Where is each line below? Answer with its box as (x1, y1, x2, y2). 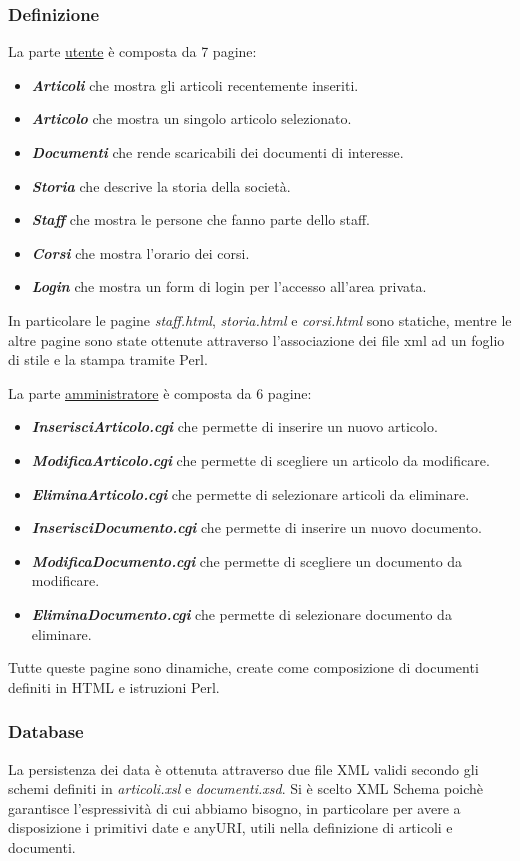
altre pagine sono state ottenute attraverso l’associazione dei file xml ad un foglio (8, 329, 505, 350)
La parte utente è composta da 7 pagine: (8, 41, 257, 62)
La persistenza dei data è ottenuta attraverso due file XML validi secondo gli (8, 758, 479, 779)
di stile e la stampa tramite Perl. (8, 349, 208, 370)
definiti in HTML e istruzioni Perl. (8, 676, 220, 697)
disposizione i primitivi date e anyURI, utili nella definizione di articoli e (8, 817, 453, 838)
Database (8, 719, 84, 744)
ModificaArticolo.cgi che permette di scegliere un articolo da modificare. (31, 449, 490, 470)
